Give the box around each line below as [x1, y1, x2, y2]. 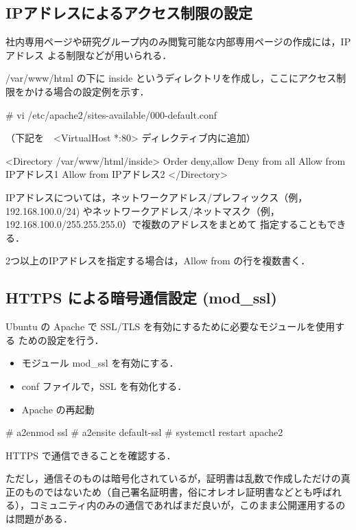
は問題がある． [5, 511, 73, 526]
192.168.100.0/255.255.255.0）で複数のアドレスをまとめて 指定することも [5, 217, 327, 231]
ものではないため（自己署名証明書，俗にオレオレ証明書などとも [24, 484, 313, 498]
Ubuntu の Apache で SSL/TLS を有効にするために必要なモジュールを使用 [5, 319, 335, 334]
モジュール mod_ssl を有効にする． [21, 356, 179, 370]
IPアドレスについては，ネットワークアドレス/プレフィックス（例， [5, 189, 308, 204]
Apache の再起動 [21, 402, 95, 416]
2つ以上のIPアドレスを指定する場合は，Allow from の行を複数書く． [5, 253, 311, 268]
